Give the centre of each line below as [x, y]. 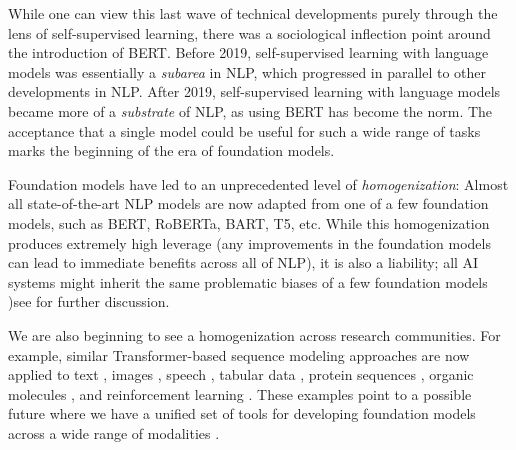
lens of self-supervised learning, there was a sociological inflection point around [249, 32]
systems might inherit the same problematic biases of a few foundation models [248, 281]
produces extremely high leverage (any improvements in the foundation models [249, 242]
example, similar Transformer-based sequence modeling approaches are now [239, 354]
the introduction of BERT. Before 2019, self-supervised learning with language [248, 52]
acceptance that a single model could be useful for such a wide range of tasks [244, 130]
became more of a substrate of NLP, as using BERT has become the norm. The [250, 110]
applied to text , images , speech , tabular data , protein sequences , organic [241, 374]
